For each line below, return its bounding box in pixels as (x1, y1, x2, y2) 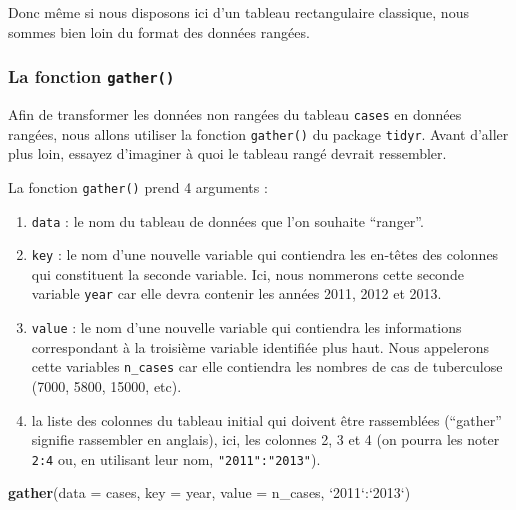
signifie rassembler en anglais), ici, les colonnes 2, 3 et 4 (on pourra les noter (31, 429, 500, 450)
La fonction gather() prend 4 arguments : (8, 176, 268, 197)
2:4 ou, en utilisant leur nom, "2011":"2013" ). (31, 448, 321, 469)
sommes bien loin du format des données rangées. (8, 21, 310, 42)
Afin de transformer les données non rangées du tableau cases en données (8, 103, 462, 124)
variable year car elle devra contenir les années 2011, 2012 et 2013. (31, 283, 442, 304)
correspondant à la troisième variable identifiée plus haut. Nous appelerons (31, 336, 489, 357)
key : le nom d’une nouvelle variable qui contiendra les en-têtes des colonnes (31, 244, 499, 265)
